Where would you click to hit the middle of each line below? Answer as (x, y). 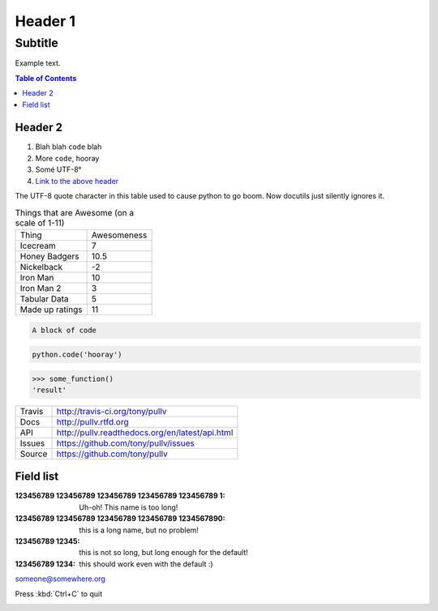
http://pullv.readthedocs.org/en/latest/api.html (145, 432)
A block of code (64, 331)
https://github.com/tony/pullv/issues (125, 443)
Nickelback (41, 267)
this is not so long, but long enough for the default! (164, 553)
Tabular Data (44, 298)
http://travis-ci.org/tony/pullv (112, 411)
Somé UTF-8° (58, 169)
